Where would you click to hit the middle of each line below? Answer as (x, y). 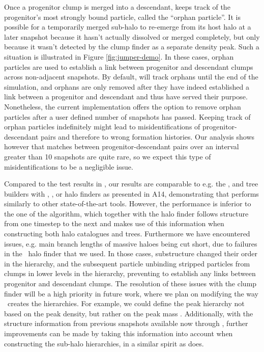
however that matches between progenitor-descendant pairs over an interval (122, 146)
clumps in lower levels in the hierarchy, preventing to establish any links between (130, 273)
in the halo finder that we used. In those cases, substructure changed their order (131, 253)
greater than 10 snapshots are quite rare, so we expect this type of (108, 156)
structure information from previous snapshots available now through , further (126, 323)
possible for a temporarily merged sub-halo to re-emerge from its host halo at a (128, 27)
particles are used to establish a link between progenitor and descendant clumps (129, 66)
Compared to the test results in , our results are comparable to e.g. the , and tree (131, 184)
